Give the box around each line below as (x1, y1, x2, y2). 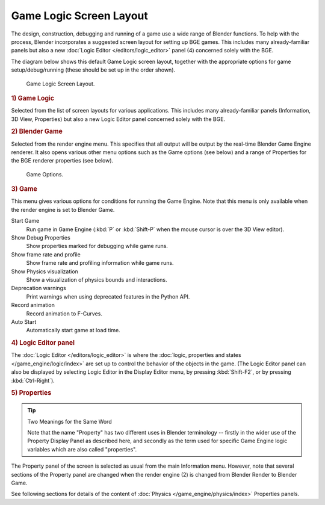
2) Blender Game (11, 127, 63, 135)
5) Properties (11, 389, 52, 397)
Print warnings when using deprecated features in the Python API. (26, 293, 190, 300)
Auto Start (11, 318, 37, 325)
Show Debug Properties (11, 234, 70, 241)
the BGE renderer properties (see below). (11, 157, 114, 164)
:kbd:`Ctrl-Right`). (11, 377, 55, 384)
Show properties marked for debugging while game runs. (26, 243, 169, 250)
